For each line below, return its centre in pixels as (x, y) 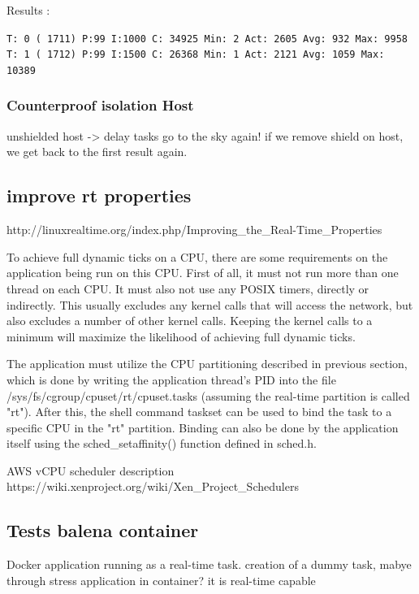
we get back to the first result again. (97, 152)
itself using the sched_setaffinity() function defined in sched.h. (162, 443)
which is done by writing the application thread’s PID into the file (171, 379)
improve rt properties (99, 195)
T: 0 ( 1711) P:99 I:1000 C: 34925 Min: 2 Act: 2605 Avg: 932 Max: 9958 (207, 39)
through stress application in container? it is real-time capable (161, 580)
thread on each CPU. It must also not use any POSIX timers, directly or (188, 288)
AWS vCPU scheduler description (91, 470)
